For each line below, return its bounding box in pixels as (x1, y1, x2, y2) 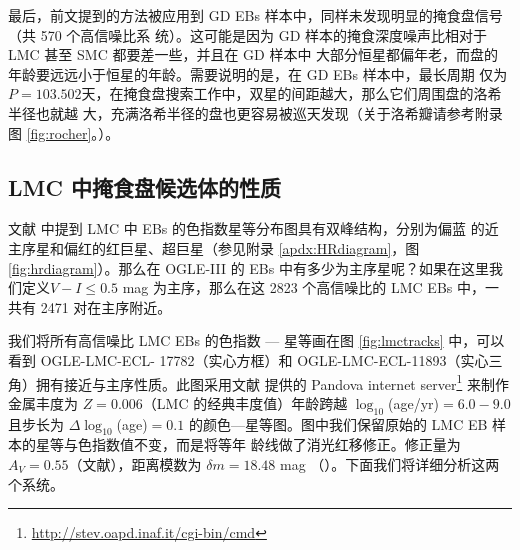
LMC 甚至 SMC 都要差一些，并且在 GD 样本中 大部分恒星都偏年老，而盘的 (8, 44, 499, 65)
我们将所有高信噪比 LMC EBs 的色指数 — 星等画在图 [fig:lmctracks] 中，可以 (8, 330, 505, 351)
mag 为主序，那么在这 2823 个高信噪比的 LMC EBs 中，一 (122, 277, 499, 298)
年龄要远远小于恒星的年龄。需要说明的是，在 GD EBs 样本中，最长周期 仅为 (8, 63, 508, 84)
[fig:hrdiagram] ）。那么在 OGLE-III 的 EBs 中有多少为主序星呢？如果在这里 (8, 257, 489, 278)
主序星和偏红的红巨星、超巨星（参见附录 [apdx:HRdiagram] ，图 (8, 237, 420, 258)
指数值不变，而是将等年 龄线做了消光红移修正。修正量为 (91, 434, 461, 455)
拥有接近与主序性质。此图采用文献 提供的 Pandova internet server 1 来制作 (35, 370, 509, 394)
